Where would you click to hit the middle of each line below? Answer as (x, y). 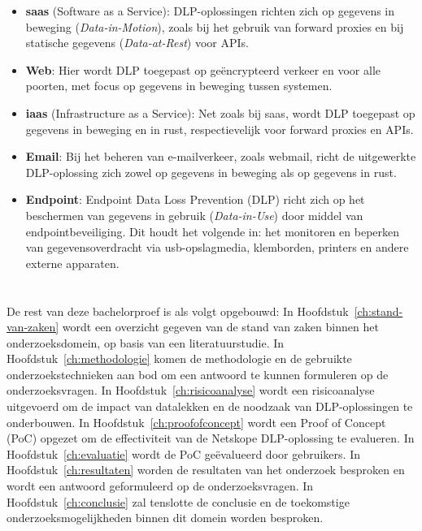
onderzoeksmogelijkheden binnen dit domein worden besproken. (165, 518)
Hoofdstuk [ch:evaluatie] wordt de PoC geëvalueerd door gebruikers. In (183, 453)
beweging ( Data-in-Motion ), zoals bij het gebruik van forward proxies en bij (215, 26)
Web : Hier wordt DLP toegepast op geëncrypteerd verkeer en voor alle (203, 69)
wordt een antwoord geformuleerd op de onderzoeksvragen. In (160, 486)
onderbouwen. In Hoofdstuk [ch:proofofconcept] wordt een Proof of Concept (196, 422)
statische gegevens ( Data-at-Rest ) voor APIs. (137, 43)
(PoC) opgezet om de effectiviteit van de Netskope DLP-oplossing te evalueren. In (211, 438)
